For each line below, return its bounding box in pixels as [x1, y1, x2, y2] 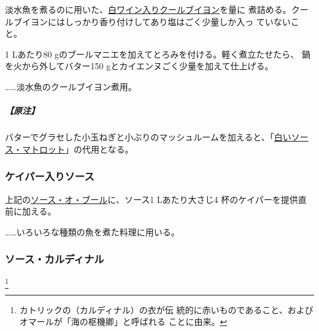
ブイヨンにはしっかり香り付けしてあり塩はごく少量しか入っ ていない [13, 15, 291, 28]
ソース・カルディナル [5, 251, 104, 267]
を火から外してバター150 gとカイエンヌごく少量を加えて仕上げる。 [5, 59, 274, 72]
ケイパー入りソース [5, 169, 94, 184]
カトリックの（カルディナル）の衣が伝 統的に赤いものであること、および [19, 303, 313, 316]
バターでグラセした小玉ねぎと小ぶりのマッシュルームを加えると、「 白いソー [5, 131, 309, 143]
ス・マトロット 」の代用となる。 [5, 142, 134, 155]
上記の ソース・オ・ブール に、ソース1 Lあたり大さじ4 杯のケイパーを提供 [5, 192, 298, 205]
